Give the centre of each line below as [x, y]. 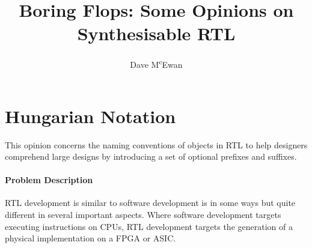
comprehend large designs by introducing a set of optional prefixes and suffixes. [151, 156]
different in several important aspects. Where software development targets [143, 215]
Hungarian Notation [90, 116]
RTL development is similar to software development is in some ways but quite [150, 203]
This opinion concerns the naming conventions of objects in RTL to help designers [156, 144]
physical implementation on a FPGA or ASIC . [90, 238]
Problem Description [49, 180]
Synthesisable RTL [156, 33]
